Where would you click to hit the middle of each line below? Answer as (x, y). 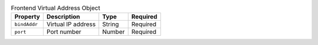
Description (63, 17)
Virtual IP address (71, 24)
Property (27, 17)
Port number (64, 32)
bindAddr (26, 24)
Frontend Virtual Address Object (55, 8)
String (110, 24)
